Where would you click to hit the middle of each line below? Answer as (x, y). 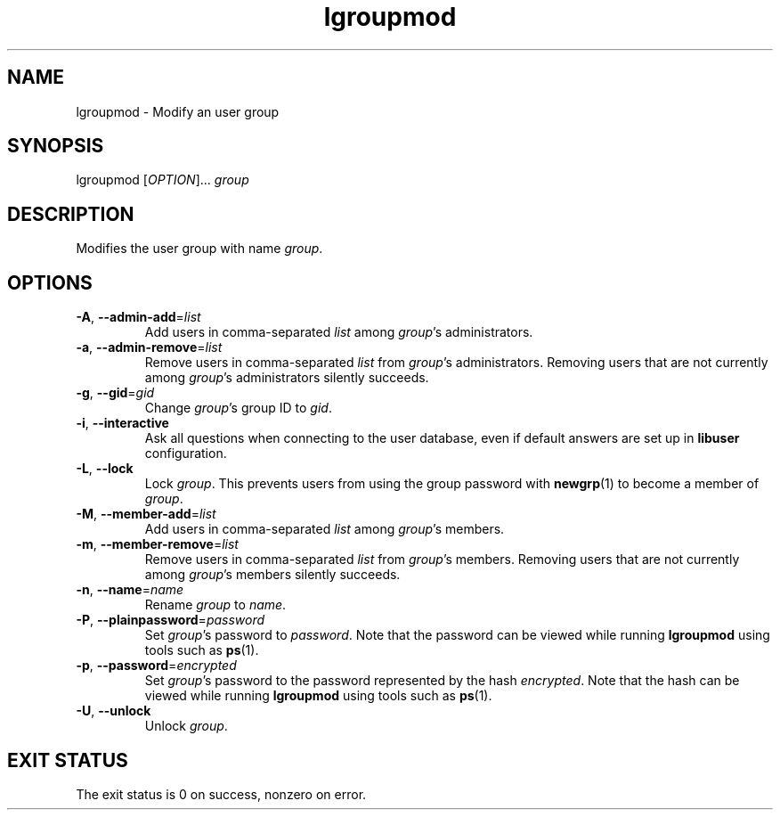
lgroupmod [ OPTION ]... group (162, 180)
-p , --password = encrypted (156, 666)
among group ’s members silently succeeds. (272, 575)
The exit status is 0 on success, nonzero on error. (221, 794)
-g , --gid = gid (115, 393)
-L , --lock (105, 469)
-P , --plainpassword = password (171, 620)
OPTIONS (50, 282)
